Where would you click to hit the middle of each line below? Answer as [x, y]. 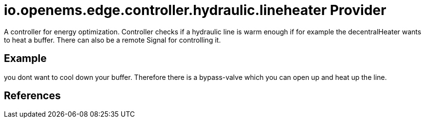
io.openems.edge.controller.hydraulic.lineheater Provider [195, 10]
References [32, 96]
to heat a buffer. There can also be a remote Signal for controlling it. [112, 40]
